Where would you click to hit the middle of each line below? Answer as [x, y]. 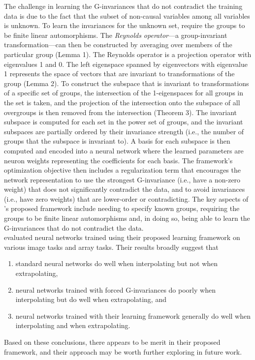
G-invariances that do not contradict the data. [74, 227]
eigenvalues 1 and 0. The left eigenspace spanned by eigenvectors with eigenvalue [126, 64]
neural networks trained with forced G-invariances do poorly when [115, 289]
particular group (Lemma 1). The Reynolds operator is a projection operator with [128, 54]
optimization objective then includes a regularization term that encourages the [122, 170]
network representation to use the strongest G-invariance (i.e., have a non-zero [122, 179]
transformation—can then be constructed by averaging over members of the [118, 45]
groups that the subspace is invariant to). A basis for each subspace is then [117, 141]
